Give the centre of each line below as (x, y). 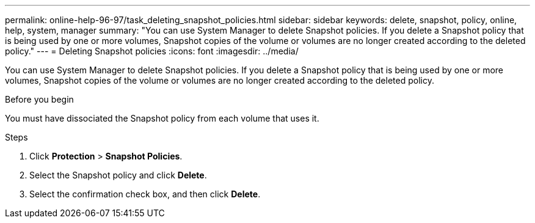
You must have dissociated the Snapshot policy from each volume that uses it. (162, 118)
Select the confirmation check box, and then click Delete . (145, 194)
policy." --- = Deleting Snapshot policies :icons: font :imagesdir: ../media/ (152, 51)
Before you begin (39, 99)
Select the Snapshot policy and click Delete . (118, 175)
